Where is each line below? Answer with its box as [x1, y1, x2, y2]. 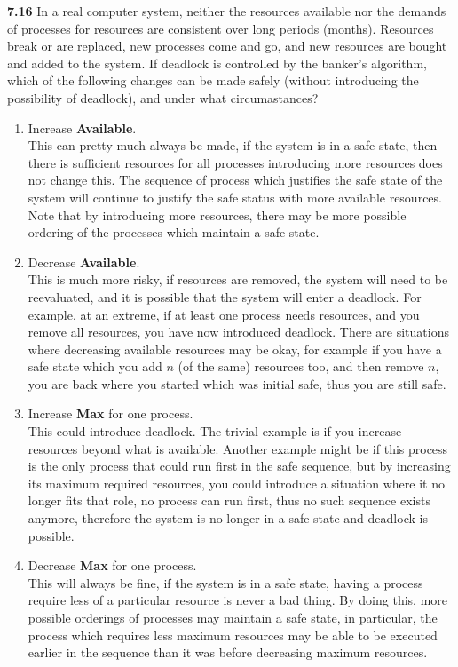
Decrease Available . [28, 252, 140, 271]
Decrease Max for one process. [28, 556, 197, 575]
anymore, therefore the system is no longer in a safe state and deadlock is [28, 509, 428, 528]
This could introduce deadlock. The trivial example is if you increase [28, 422, 402, 441]
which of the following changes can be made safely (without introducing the [7, 71, 419, 90]
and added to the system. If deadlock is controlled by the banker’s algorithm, [7, 53, 427, 72]
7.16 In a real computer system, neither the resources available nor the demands [7, 2, 446, 20]
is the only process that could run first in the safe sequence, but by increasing [28, 457, 451, 475]
